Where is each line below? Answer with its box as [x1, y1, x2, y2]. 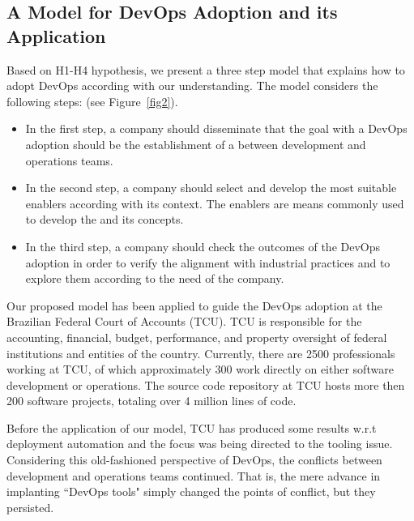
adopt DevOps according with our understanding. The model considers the [6, 77, 378, 94]
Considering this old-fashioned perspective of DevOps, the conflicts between [6, 451, 382, 468]
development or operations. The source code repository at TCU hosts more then [6, 376, 405, 393]
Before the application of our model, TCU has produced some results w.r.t [6, 419, 377, 436]
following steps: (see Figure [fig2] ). [6, 92, 178, 109]
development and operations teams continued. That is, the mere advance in [6, 467, 381, 484]
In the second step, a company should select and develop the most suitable [25, 179, 397, 196]
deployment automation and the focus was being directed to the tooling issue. [6, 435, 393, 452]
